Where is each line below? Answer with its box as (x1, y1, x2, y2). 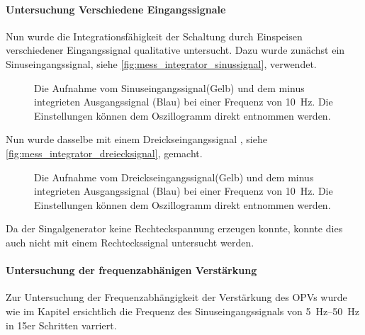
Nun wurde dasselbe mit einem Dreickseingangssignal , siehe (6, 132, 267, 147)
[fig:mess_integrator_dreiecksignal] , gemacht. (6, 145, 203, 160)
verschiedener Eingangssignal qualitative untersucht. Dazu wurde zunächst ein (6, 42, 345, 57)
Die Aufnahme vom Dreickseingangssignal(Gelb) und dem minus (34, 169, 314, 184)
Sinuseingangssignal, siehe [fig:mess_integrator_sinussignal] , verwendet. (6, 56, 317, 71)
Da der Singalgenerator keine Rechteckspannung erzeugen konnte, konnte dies (6, 221, 343, 236)
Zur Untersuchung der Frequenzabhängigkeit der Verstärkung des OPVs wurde (6, 290, 347, 305)
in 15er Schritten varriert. (6, 317, 117, 332)
